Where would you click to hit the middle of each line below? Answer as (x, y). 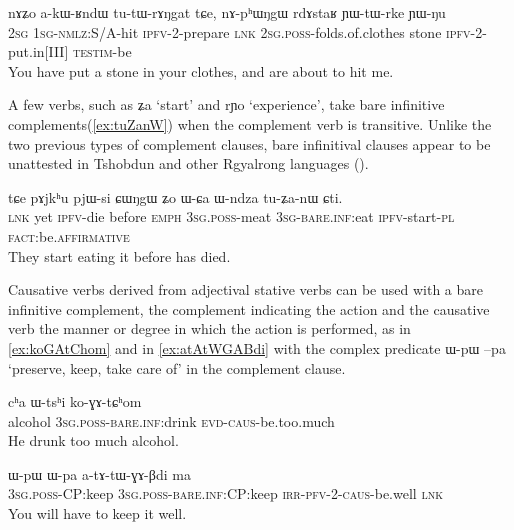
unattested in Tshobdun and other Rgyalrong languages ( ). (188, 163)
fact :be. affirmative (69, 235)
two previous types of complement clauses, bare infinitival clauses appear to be (249, 143)
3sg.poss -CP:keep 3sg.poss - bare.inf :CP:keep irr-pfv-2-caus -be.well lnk (225, 493)
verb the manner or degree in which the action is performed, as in (209, 328)
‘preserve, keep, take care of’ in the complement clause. (177, 367)
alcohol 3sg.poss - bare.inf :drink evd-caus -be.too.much (171, 420)
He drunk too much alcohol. (93, 440)
